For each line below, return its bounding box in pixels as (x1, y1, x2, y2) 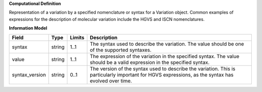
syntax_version (12, 71, 46, 78)
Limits (70, 34, 85, 41)
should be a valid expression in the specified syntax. (90, 59, 210, 65)
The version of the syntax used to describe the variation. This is (90, 65, 235, 72)
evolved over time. (90, 77, 132, 84)
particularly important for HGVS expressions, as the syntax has (90, 71, 234, 78)
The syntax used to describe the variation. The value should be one (90, 40, 245, 47)
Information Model (9, 25, 48, 31)
